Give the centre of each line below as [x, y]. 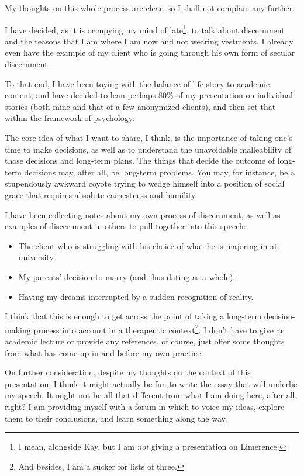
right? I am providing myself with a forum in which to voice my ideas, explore [145, 406]
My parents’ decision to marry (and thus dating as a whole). [127, 276]
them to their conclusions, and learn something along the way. [116, 418]
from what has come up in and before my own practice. [104, 352]
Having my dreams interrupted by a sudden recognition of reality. [136, 296]
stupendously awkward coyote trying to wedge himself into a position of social [145, 183]
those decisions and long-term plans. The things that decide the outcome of [140, 161]
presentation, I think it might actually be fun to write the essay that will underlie [151, 383]
